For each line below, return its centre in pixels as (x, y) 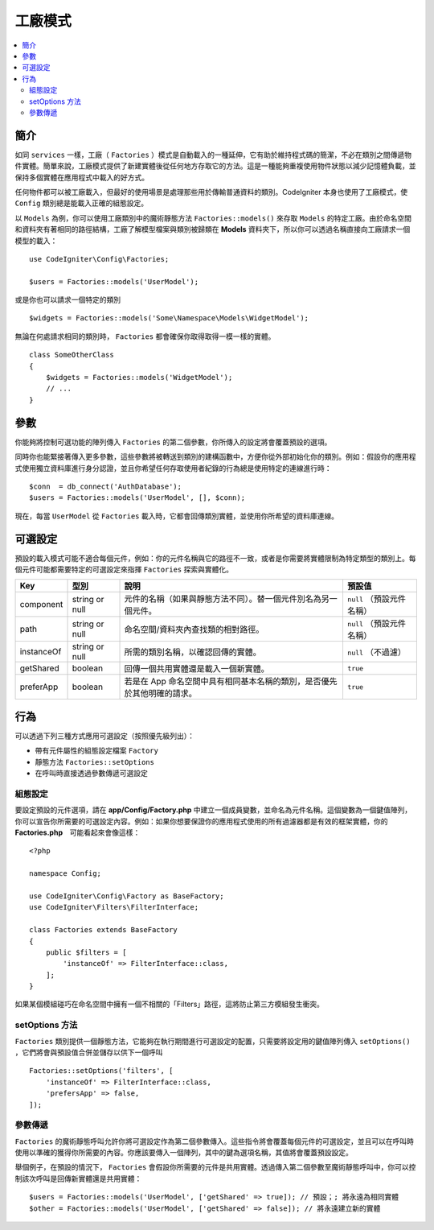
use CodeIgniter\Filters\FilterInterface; (114, 907)
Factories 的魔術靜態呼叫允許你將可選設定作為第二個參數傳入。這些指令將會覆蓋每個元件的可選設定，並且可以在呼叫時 (214, 1141)
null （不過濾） (376, 652)
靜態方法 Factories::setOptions (94, 762)
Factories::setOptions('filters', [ (101, 1071)
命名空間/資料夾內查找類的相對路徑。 (194, 629)
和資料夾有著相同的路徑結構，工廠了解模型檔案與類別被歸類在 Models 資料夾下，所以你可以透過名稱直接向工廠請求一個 (213, 229)
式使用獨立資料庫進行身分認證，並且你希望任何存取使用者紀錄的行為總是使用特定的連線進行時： (173, 468)
